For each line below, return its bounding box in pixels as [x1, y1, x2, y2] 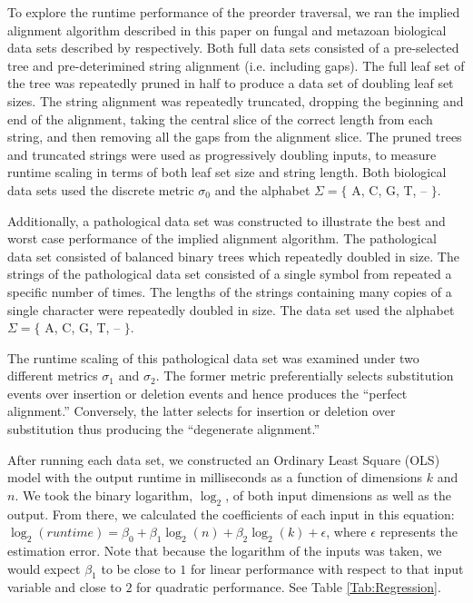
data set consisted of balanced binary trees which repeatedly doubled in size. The [7, 246, 459, 265]
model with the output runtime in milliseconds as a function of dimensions [7, 468, 423, 487]
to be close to [101, 559, 176, 578]
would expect [7, 559, 81, 578]
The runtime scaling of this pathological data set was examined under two [7, 348, 419, 367]
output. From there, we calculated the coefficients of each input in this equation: [7, 504, 455, 523]
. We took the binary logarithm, [15, 485, 193, 504]
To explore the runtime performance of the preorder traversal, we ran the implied [7, 3, 460, 21]
